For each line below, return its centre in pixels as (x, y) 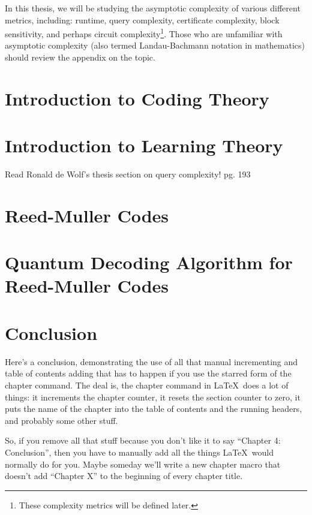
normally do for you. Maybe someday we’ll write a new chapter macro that (143, 464)
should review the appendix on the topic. (80, 57)
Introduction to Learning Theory (144, 145)
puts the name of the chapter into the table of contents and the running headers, (154, 409)
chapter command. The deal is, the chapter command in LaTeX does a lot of (147, 385)
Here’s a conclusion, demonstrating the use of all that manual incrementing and (151, 361)
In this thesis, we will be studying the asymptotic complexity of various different (153, 8)
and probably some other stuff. (61, 420)
